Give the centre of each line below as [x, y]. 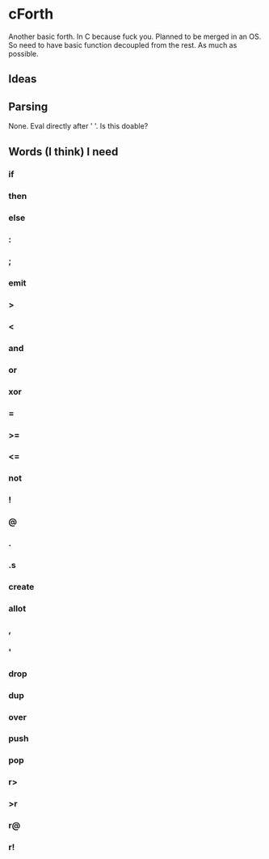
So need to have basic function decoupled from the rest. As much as [123, 44]
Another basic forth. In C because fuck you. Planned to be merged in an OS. [135, 36]
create [21, 586]
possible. [23, 53]
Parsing [28, 106]
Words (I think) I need [63, 152]
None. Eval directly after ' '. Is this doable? [78, 126]
